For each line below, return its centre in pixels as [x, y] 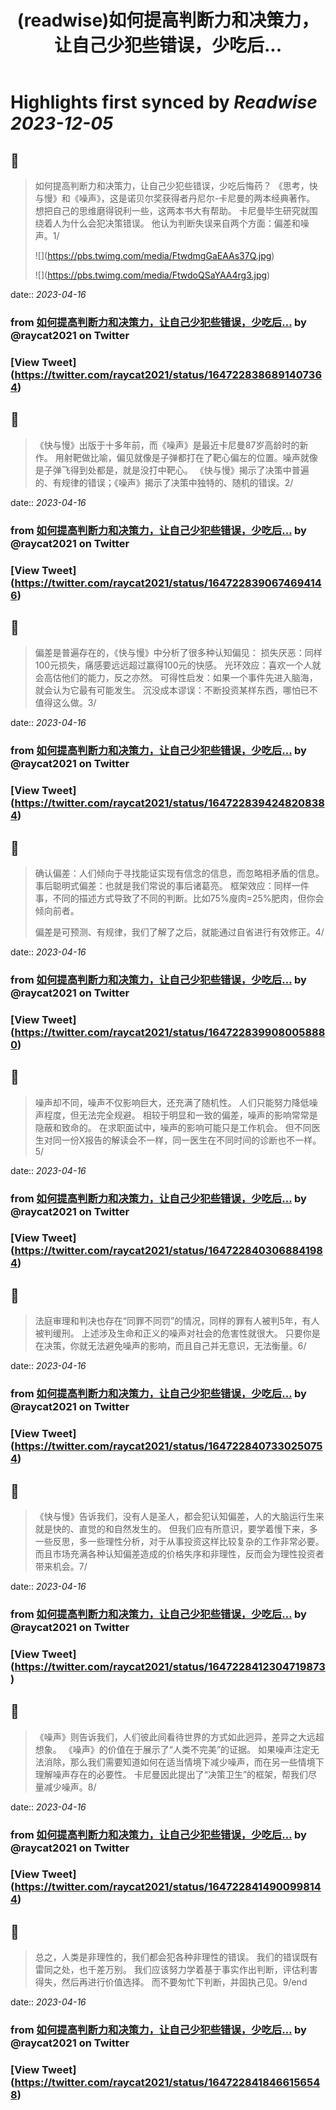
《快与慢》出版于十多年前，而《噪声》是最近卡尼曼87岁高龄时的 [167, 445]
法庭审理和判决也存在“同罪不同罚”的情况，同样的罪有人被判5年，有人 [177, 1321]
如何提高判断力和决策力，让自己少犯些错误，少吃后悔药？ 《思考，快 [176, 185]
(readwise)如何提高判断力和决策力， [168, 20]
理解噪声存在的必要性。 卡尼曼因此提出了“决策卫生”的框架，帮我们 [171, 1774]
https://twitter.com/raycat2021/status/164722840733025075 [168, 1446]
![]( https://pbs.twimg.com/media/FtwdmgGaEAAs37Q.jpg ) [154, 255]
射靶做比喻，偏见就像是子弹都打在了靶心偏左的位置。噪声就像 [190, 457]
